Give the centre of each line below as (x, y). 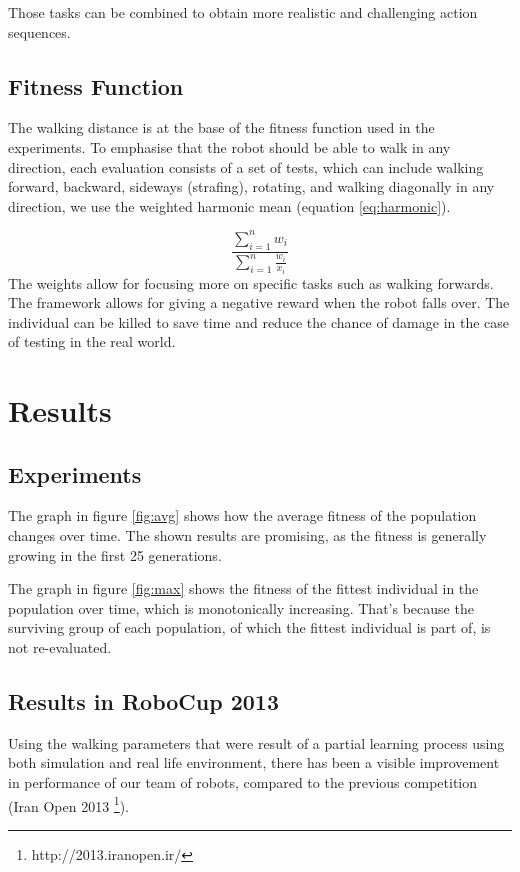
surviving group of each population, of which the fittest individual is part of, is (249, 627)
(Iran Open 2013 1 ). (69, 804)
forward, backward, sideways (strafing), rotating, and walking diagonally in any (251, 186)
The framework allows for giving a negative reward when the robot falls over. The (259, 302)
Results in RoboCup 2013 (143, 701)
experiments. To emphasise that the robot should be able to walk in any (229, 146)
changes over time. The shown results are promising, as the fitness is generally (247, 535)
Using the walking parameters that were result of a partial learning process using (256, 742)
